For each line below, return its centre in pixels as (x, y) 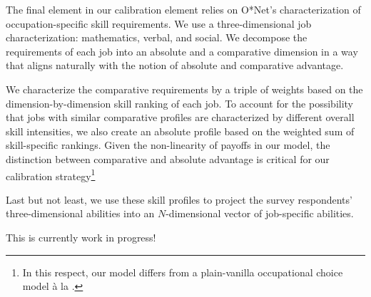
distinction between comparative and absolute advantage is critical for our (168, 158)
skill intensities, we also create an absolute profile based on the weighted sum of (180, 131)
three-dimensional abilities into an (80, 213)
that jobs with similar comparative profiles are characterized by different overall (180, 117)
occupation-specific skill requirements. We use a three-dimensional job (159, 23)
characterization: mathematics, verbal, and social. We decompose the (157, 37)
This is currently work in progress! (81, 237)
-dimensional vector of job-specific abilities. (260, 213)
